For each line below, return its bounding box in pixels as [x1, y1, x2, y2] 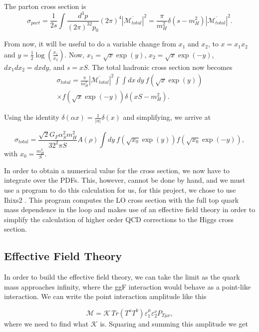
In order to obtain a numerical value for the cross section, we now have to [4, 165, 230, 175]
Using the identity [4, 112, 59, 122]
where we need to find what [4, 318, 89, 329]
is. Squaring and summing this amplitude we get [100, 318, 248, 329]
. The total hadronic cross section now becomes [87, 61, 233, 72]
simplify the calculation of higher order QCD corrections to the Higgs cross [4, 214, 234, 224]
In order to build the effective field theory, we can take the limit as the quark [4, 272, 240, 282]
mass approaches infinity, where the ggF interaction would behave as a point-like [4, 281, 251, 292]
